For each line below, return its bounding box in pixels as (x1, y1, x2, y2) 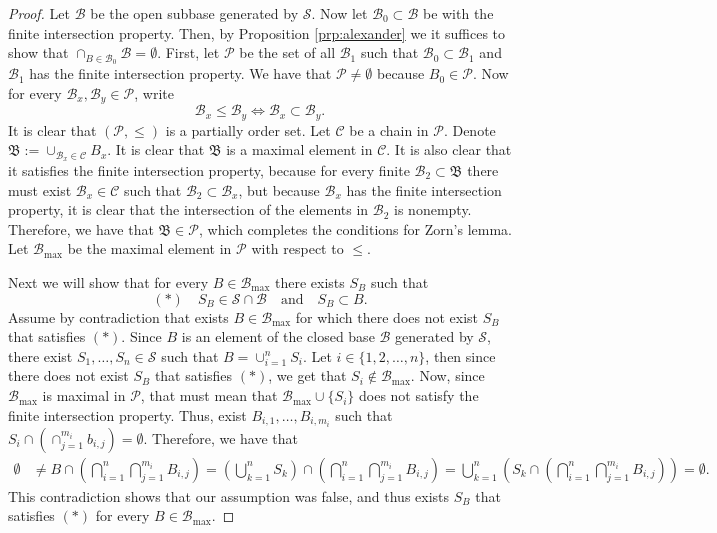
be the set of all (239, 42, 336, 63)
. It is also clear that (386, 139, 512, 160)
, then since (425, 345, 496, 366)
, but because (238, 179, 320, 200)
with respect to (251, 238, 344, 259)
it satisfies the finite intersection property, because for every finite (8, 160, 410, 180)
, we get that (268, 365, 347, 386)
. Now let (311, 3, 368, 23)
